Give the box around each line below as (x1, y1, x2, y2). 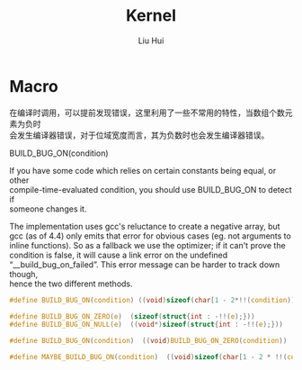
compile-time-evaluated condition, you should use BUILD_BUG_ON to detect (9, 184, 292, 194)
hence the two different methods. (9, 278, 133, 289)
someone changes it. (9, 203, 87, 214)
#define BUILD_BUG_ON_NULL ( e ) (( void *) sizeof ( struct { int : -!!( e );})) (9, 320, 283, 329)
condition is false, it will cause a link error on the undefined (9, 249, 228, 260)
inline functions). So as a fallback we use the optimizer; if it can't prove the (9, 239, 286, 250)
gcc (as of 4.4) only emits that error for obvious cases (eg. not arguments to (9, 230, 292, 241)
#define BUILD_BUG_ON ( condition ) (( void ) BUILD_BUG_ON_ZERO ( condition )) (9, 337, 288, 346)
